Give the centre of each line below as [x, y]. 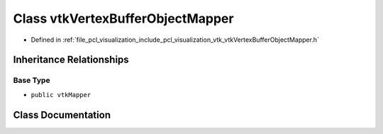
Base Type [32, 80]
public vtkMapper [61, 95]
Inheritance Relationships [71, 60]
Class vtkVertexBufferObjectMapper [123, 18]
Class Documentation [62, 115]
